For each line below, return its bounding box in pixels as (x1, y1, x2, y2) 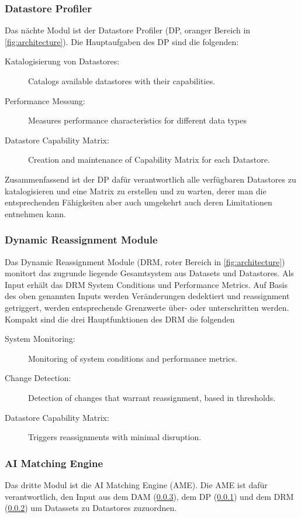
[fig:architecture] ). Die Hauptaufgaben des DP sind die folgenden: (5, 35, 239, 47)
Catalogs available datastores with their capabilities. (28, 75, 216, 87)
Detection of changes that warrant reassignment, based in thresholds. (28, 391, 276, 403)
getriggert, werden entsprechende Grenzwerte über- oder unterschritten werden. (5, 301, 289, 313)
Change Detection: (5, 372, 71, 384)
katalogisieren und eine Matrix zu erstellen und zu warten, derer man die (5, 184, 267, 197)
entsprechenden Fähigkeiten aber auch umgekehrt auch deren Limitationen (5, 196, 272, 208)
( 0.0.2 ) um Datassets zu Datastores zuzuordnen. (5, 502, 177, 514)
